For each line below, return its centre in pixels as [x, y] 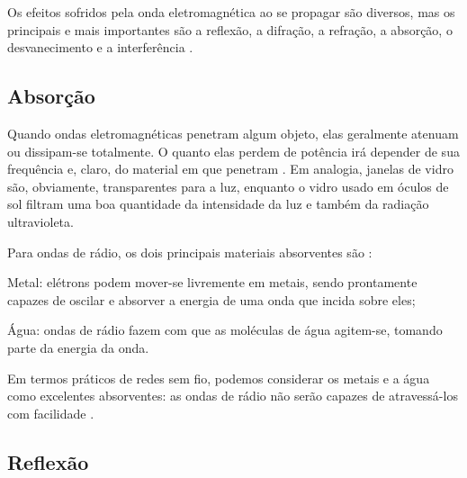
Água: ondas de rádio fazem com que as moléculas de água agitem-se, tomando [225, 330]
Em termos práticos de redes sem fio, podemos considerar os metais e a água [219, 378]
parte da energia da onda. [78, 347]
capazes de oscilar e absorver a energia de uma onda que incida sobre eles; [211, 299]
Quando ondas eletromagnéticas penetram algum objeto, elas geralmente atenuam [233, 133]
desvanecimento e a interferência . [100, 47]
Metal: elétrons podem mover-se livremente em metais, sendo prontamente [212, 282]
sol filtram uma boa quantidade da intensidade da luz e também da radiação [218, 204]
